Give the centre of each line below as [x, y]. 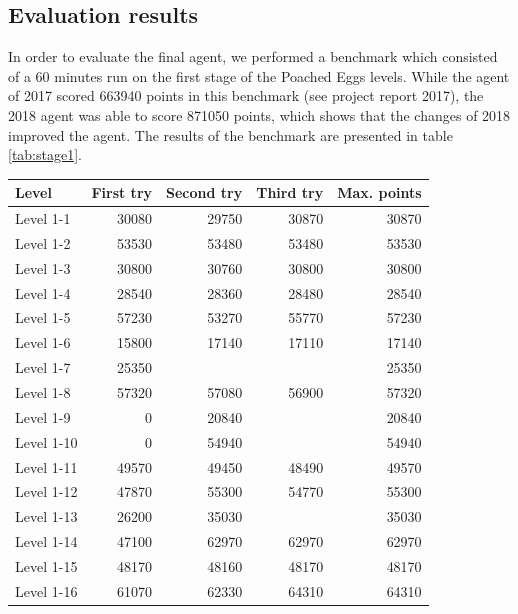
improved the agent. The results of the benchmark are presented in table [230, 134]
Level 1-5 [43, 317]
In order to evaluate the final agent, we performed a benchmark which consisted [253, 56]
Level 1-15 [46, 565]
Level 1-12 [46, 491]
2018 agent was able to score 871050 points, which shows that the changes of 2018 [259, 114]
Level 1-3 [43, 267]
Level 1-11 [46, 466]
